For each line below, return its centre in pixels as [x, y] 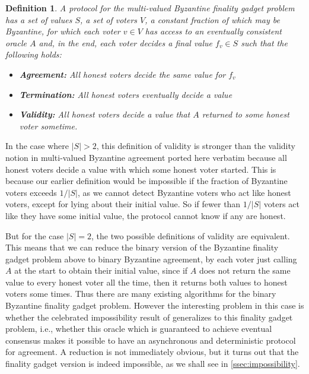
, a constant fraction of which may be [213, 19]
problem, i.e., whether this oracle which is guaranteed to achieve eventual [139, 329]
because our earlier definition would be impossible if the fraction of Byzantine [146, 181]
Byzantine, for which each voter [63, 31]
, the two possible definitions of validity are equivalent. [191, 235]
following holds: [34, 54]
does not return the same [245, 270]
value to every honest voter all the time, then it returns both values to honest [146, 282]
